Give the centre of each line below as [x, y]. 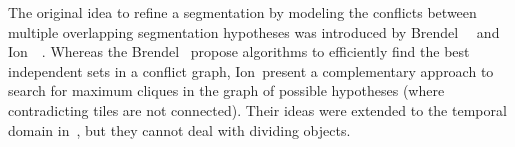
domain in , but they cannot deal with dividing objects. [179, 129]
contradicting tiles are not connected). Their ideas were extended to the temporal [257, 109]
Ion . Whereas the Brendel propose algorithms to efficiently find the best [239, 51]
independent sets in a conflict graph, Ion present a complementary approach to [251, 70]
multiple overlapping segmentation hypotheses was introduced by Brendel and [254, 31]
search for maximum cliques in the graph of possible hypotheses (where [226, 90]
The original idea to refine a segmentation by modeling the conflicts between [242, 12]
